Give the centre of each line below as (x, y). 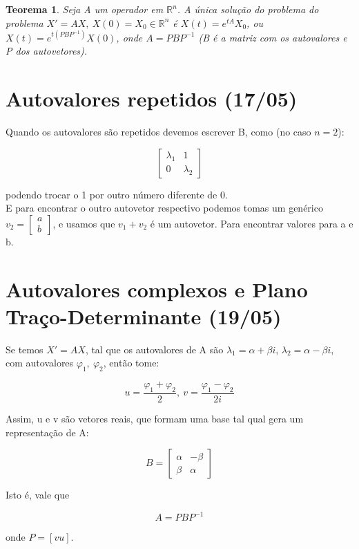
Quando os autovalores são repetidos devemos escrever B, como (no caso (158, 131)
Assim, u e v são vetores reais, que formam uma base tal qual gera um (155, 418)
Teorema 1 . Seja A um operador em (85, 9)
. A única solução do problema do (248, 9)
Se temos (25, 349)
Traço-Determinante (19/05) (144, 316)
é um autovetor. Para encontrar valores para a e (252, 223)
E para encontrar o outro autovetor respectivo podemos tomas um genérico (164, 208)
